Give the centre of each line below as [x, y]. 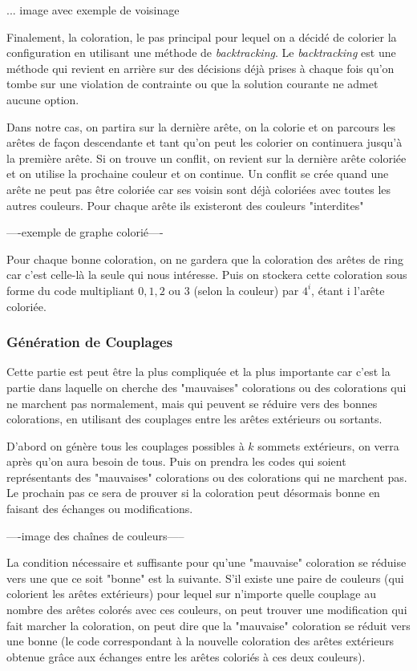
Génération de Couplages [90, 342]
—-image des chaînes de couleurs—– [95, 535]
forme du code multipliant [71, 290]
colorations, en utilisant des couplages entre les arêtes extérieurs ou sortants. [194, 419]
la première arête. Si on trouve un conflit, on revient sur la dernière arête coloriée [206, 158]
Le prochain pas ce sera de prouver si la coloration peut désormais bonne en [193, 493]
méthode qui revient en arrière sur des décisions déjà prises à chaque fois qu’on [200, 68]
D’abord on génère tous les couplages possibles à [126, 445]
